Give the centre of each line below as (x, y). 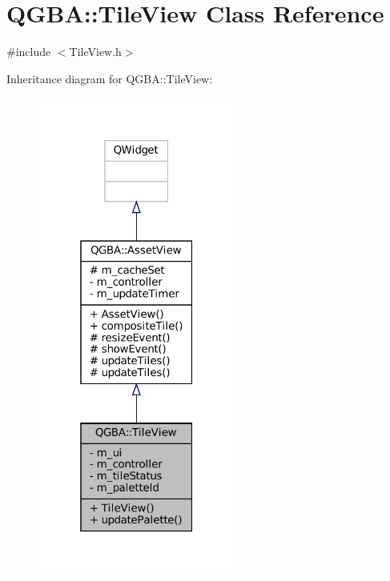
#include (29, 52)
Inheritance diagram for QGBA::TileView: (110, 78)
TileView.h (95, 52)
